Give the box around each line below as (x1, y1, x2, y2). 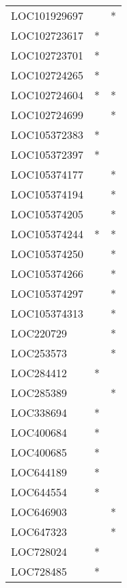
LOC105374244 (11, 226, 84, 242)
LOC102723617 (11, 27, 84, 43)
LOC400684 (11, 424, 68, 440)
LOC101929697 (11, 8, 84, 23)
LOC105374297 (11, 285, 84, 301)
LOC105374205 (11, 206, 84, 222)
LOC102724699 (11, 107, 84, 123)
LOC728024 (11, 544, 68, 559)
